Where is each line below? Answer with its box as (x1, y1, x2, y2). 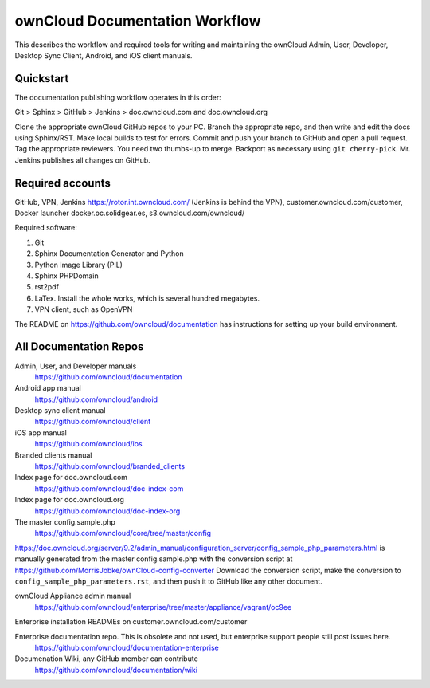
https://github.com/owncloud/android (34, 395, 158, 404)
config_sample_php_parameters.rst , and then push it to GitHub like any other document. (14, 576, 322, 586)
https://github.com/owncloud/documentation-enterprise (34, 643, 219, 652)
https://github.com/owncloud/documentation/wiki (34, 665, 198, 674)
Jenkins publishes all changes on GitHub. (14, 155, 150, 165)
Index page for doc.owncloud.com (14, 473, 127, 482)
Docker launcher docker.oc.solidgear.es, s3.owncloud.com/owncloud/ (14, 208, 245, 218)
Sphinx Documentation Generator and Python (34, 249, 185, 258)
